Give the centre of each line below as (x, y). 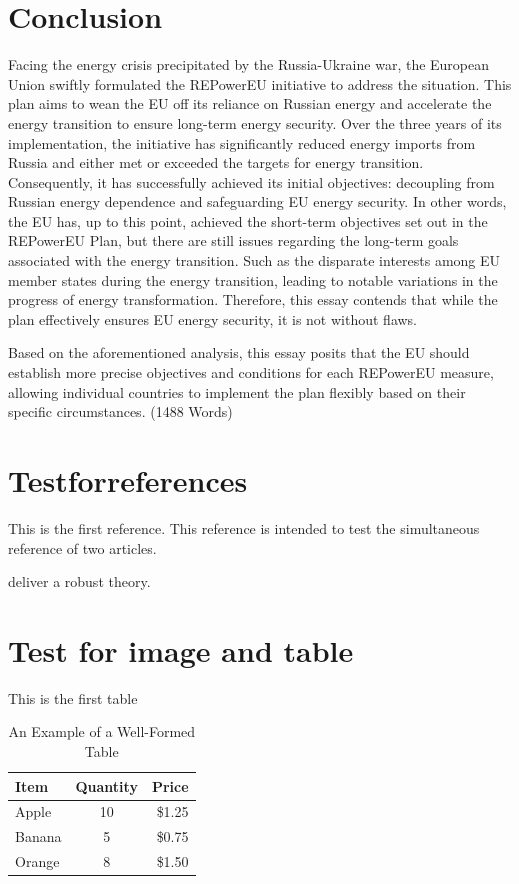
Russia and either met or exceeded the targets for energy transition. (216, 162)
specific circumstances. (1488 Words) (120, 411)
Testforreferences (128, 480)
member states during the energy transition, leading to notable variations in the (253, 279)
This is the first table (73, 697)
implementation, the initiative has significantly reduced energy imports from (242, 142)
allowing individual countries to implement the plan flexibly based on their (237, 391)
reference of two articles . (82, 547)
